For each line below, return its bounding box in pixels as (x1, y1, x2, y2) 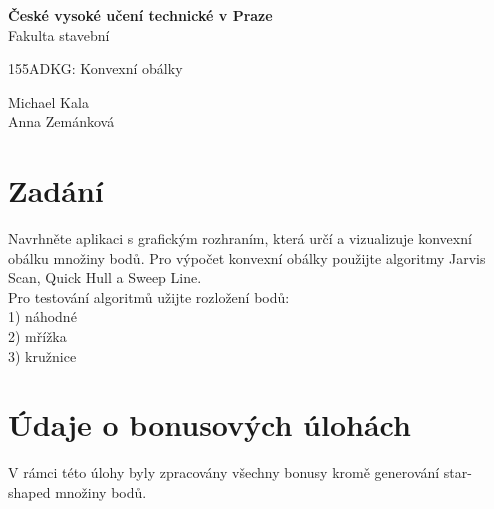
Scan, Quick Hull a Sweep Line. (8, 267, 202, 288)
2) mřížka (8, 326, 67, 347)
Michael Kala (8, 91, 89, 112)
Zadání (8, 170, 104, 211)
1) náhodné (8, 306, 77, 327)
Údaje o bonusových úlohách (8, 404, 411, 445)
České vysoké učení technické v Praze (8, 5, 273, 25)
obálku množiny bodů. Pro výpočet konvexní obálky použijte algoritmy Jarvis (8, 247, 486, 268)
